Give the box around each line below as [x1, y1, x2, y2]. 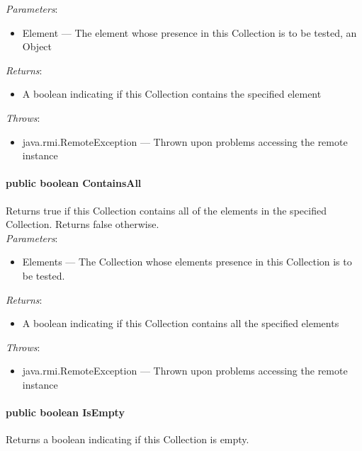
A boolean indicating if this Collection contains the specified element [22, 86, 322, 101]
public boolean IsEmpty [6, 405, 125, 420]
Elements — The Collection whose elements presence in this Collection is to [22, 254, 352, 269]
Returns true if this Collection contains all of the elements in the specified [6, 202, 327, 217]
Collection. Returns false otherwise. [6, 217, 159, 232]
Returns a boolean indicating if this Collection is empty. [6, 432, 249, 447]
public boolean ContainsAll [6, 176, 142, 190]
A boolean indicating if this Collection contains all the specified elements [22, 316, 339, 331]
